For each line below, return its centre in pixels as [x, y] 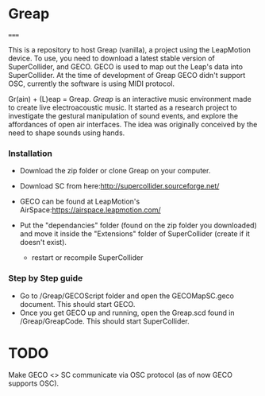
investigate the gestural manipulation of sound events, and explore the [123, 115]
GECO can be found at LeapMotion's [80, 202]
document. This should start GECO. [77, 304]
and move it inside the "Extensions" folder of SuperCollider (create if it [134, 234]
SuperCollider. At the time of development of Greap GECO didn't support [127, 75]
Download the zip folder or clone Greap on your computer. [115, 171]
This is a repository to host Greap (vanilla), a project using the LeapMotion [130, 49]
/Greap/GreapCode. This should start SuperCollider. [105, 321]
